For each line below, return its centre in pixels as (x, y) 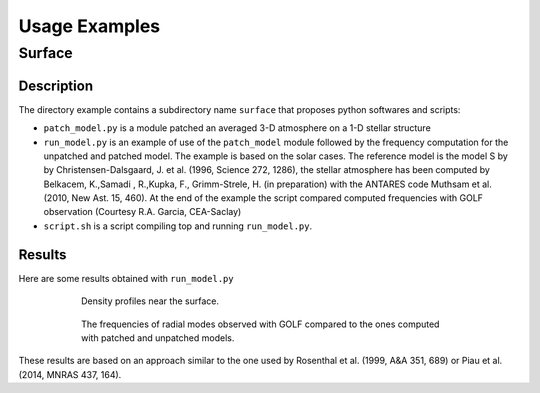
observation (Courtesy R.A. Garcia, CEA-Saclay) (142, 212)
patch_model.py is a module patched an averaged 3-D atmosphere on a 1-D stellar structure (237, 128)
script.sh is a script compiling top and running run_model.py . (178, 226)
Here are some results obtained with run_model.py (126, 278)
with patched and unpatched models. (158, 337)
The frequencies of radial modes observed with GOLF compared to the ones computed (260, 324)
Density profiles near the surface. (150, 301)
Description (56, 85)
